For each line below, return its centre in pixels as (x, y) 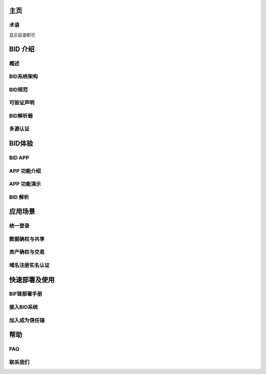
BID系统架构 (23, 76)
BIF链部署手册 (26, 294)
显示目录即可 (22, 35)
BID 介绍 (22, 49)
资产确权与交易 (27, 252)
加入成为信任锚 (27, 320)
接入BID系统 (23, 307)
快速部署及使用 (32, 280)
